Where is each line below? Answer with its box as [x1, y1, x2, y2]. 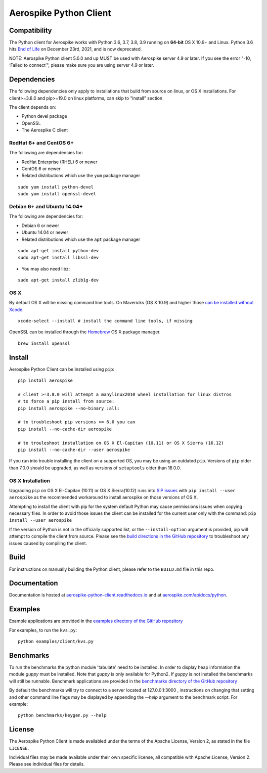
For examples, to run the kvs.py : [9, 627, 77, 633]
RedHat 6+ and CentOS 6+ [9, 139, 74, 146]
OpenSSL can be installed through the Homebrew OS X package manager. [9, 329, 161, 335]
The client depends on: [9, 104, 56, 110]
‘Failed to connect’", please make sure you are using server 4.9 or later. [9, 62, 154, 68]
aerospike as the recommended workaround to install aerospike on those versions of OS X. [9, 495, 198, 500]
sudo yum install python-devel [18, 184, 94, 190]
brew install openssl [18, 340, 70, 346]
